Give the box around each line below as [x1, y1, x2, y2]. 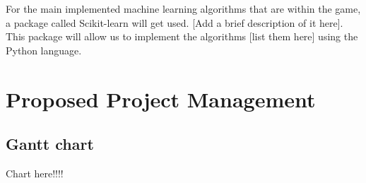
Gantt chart [6, 133, 94, 155]
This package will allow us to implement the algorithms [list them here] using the [6, 29, 358, 44]
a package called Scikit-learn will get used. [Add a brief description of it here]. [6, 15, 343, 30]
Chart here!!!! [6, 165, 64, 180]
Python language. [6, 42, 82, 57]
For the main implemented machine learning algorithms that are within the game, [6, 1, 361, 16]
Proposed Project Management [6, 84, 316, 113]
